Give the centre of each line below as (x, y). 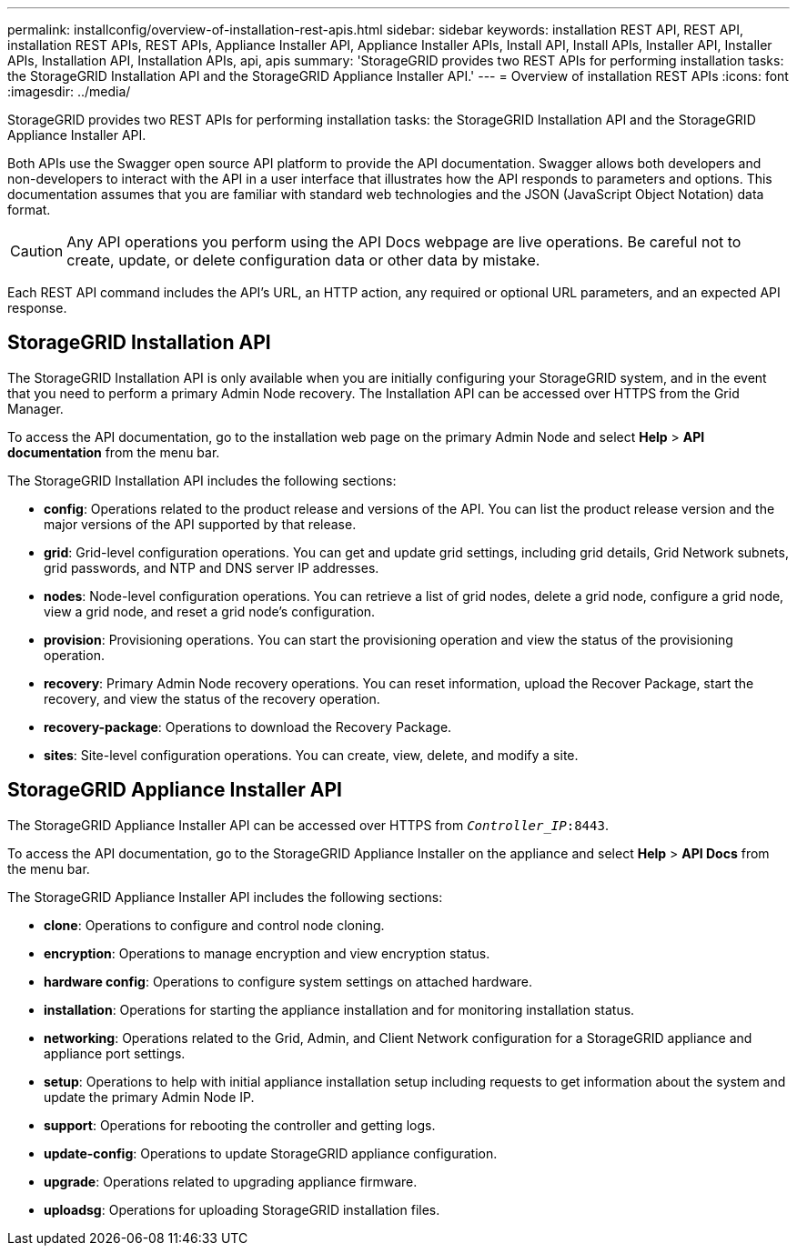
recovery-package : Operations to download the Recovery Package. (248, 727)
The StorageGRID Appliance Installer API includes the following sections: (225, 897)
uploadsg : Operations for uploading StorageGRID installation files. (242, 1209)
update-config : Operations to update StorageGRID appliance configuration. (271, 1153)
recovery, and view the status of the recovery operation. (212, 698)
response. (37, 308)
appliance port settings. (115, 1053)
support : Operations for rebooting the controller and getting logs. (240, 1125)
